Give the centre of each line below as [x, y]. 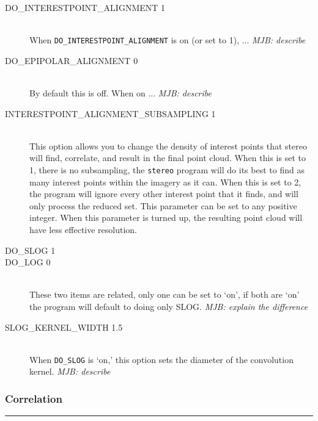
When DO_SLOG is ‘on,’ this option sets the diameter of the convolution [161, 359]
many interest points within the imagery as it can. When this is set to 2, [165, 182]
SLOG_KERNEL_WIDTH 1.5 [64, 327]
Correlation [34, 398]
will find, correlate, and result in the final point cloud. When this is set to [168, 158]
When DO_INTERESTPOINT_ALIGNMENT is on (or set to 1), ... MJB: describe [168, 40]
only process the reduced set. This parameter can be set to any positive [163, 205]
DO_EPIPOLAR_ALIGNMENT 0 [72, 60]
